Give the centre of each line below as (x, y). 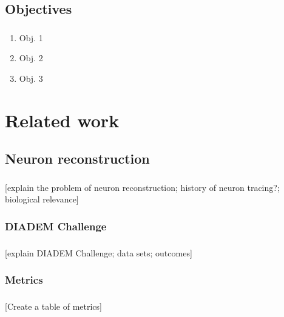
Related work (62, 120)
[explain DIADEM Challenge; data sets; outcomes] (99, 252)
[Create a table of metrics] (53, 306)
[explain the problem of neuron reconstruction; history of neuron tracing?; (142, 187)
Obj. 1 (31, 37)
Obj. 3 (31, 78)
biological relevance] (42, 199)
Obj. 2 (31, 58)
